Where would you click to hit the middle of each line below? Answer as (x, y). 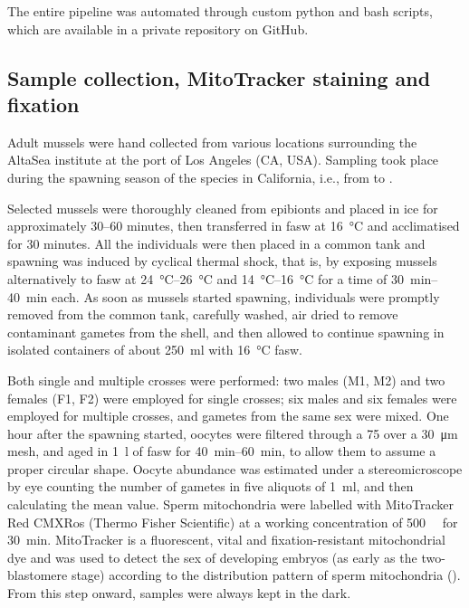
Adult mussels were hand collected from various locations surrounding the (212, 142)
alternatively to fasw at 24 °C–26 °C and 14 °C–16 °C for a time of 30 (206, 278)
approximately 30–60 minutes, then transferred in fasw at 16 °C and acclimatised (234, 226)
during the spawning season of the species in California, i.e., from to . (200, 177)
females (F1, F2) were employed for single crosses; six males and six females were (232, 398)
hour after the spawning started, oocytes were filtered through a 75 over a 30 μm (233, 433)
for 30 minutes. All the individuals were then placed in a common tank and (216, 243)
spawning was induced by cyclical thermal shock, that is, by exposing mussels (222, 261)
